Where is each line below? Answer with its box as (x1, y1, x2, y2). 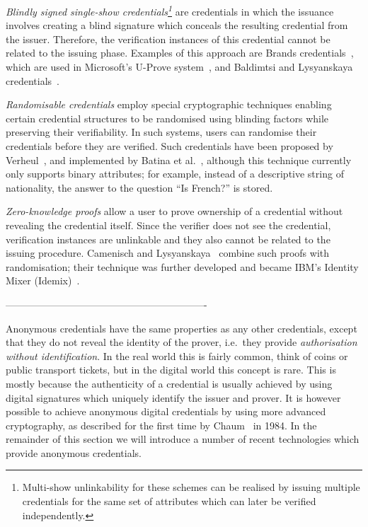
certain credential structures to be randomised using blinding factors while (6, 110, 329, 125)
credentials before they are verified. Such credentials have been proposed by (6, 139, 333, 153)
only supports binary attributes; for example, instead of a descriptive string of (6, 166, 344, 181)
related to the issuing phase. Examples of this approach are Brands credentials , (6, 45, 354, 60)
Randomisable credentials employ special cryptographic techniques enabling (6, 97, 332, 112)
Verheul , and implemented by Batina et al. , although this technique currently (6, 152, 352, 167)
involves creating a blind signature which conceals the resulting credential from (6, 18, 348, 33)
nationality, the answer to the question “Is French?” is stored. (6, 180, 273, 195)
